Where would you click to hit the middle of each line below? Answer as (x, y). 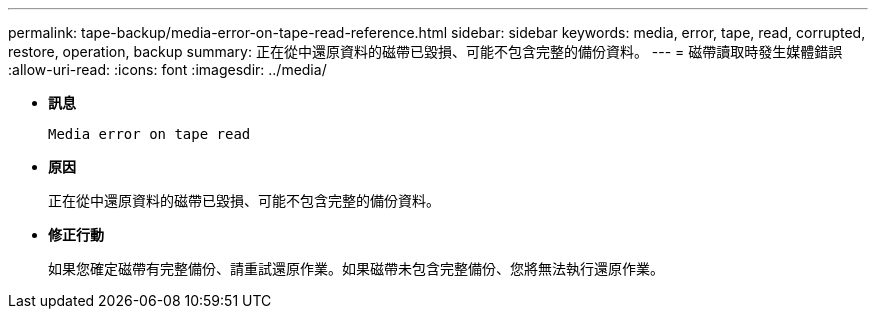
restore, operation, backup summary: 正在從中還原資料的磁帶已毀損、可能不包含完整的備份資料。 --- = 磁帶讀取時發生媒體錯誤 (425, 51)
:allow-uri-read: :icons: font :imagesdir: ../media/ (167, 69)
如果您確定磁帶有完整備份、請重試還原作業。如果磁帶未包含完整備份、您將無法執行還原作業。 (356, 268)
